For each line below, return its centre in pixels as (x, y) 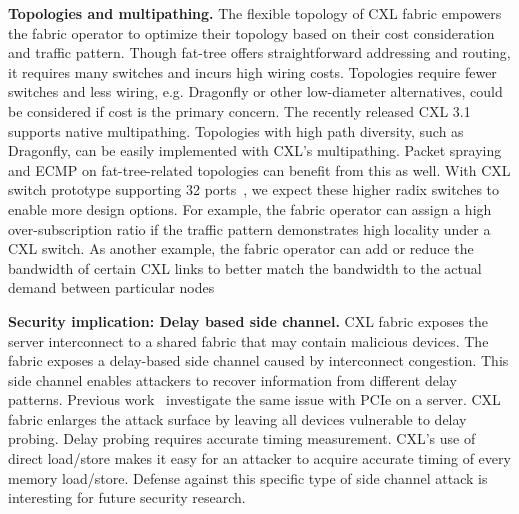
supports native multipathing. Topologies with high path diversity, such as (236, 130)
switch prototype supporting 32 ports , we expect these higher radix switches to (254, 189)
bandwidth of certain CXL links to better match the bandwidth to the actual (245, 267)
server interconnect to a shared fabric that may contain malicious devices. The (248, 340)
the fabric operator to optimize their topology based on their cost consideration (251, 32)
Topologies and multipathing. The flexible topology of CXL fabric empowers (255, 13)
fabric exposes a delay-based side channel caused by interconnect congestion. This (258, 360)
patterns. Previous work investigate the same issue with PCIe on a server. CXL (254, 399)
